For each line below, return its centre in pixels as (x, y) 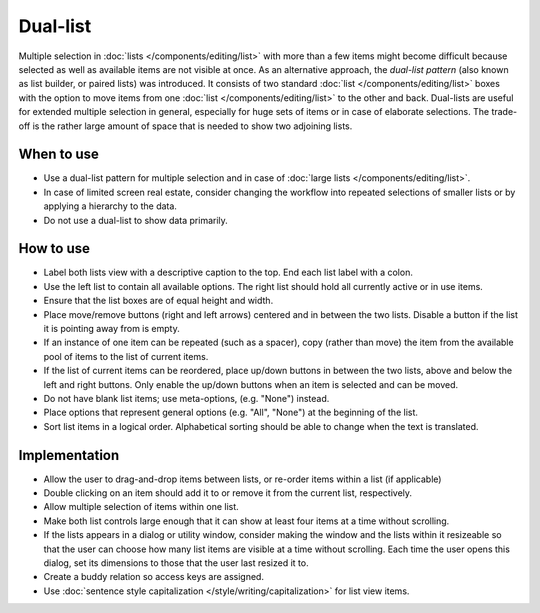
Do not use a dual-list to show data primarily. (136, 220)
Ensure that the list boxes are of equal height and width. (158, 301)
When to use (59, 154)
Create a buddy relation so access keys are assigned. (154, 577)
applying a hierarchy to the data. (110, 206)
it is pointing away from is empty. (111, 329)
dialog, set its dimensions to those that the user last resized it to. (176, 563)
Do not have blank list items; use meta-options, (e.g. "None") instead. (186, 398)
